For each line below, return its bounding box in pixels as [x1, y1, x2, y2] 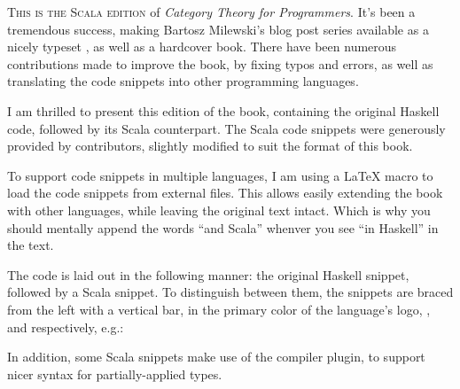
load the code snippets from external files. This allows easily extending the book [7, 183, 443, 202]
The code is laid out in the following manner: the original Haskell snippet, [7, 265, 409, 284]
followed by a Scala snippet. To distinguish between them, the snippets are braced [7, 283, 454, 301]
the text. [7, 236, 54, 254]
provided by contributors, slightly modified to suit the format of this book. [7, 136, 413, 155]
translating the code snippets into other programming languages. [7, 72, 359, 90]
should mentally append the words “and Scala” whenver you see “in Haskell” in [7, 218, 439, 237]
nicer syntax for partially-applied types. [7, 364, 222, 383]
